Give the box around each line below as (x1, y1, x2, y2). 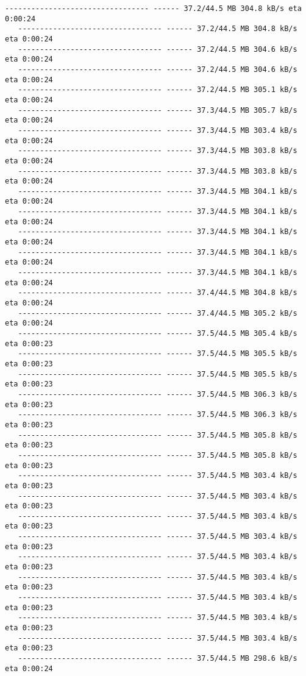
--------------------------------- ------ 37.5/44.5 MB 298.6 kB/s (18, 654, 297, 663)
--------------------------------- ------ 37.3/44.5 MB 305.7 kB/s (18, 105, 297, 115)
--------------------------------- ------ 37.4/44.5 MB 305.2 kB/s (18, 308, 297, 318)
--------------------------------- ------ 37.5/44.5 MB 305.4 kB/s (18, 329, 297, 338)
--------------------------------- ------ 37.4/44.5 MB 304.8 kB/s (18, 288, 297, 297)
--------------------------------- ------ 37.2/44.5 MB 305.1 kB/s (18, 85, 297, 94)
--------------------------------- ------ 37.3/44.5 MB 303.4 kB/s (18, 126, 297, 135)
